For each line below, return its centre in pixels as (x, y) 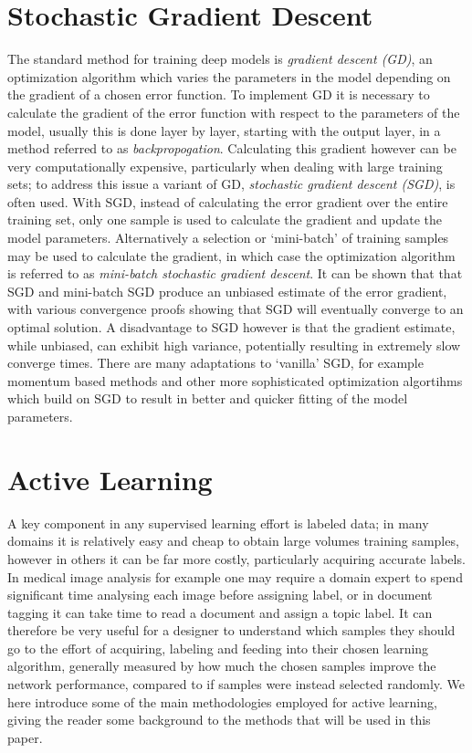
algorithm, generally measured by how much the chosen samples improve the (222, 666)
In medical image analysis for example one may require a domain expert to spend (235, 576)
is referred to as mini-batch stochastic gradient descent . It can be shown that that (235, 273)
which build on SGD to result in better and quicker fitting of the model (208, 398)
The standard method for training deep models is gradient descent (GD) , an (220, 59)
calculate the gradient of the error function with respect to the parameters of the (234, 112)
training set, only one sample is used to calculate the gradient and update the (225, 220)
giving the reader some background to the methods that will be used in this (219, 720)
